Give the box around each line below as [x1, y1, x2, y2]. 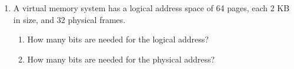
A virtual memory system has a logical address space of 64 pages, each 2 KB [13, 2, 290, 14]
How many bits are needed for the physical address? [27, 52, 215, 65]
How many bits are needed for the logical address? [27, 33, 209, 45]
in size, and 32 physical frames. [13, 13, 126, 25]
